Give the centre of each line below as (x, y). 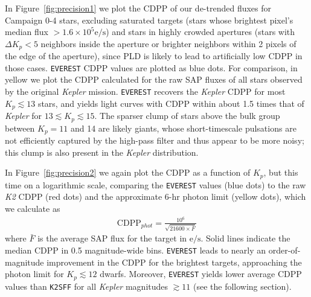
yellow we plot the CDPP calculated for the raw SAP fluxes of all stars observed (154, 79)
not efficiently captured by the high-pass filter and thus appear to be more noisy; (155, 140)
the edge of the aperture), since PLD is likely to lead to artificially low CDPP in (154, 56)
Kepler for (24, 116)
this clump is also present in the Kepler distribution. (102, 152)
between (20, 128)
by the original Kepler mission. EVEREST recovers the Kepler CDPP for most (145, 91)
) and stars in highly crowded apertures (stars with (200, 32)
